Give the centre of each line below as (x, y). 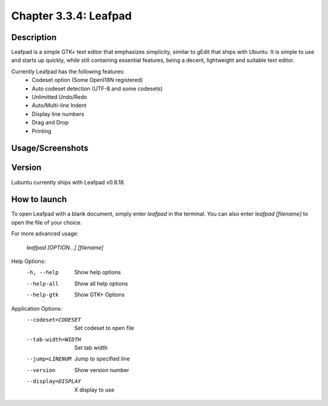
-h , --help (43, 272)
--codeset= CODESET (54, 320)
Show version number (102, 370)
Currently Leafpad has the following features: (68, 71)
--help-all (43, 283)
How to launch (39, 199)
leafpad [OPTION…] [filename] (65, 247)
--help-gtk (43, 295)
